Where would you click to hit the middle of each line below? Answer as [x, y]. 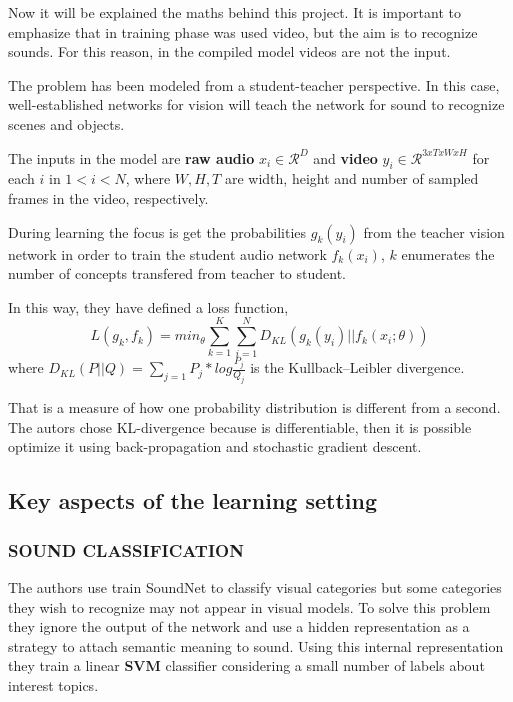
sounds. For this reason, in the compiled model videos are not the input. [229, 51]
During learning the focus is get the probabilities [157, 231]
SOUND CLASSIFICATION [126, 549]
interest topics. [53, 684]
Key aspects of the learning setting [192, 500]
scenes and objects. [66, 123]
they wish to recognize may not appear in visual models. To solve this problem [249, 606]
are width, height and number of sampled [351, 178]
